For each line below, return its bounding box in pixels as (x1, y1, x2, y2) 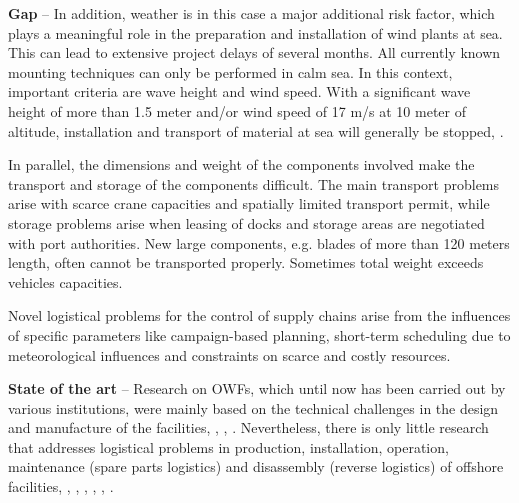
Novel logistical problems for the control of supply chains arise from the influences (8, 305, 511, 326)
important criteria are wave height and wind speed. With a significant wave (8, 81, 471, 102)
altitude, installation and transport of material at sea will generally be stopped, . (8, 120, 504, 141)
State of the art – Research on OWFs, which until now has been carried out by (8, 378, 506, 399)
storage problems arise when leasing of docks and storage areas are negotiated (8, 212, 485, 233)
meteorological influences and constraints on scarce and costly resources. (8, 344, 451, 365)
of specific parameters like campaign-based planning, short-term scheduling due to (8, 324, 511, 345)
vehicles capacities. (8, 271, 123, 292)
